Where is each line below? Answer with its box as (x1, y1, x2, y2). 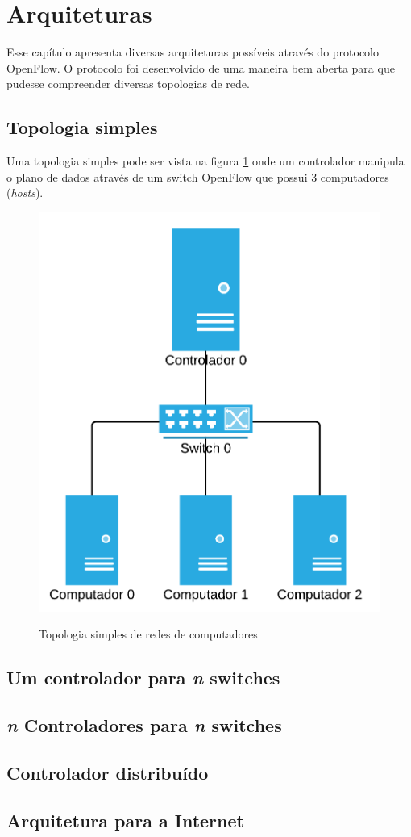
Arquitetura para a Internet (6, 807, 244, 832)
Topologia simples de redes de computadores (39, 626, 258, 642)
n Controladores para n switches (6, 713, 282, 738)
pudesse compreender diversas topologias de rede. (6, 75, 250, 92)
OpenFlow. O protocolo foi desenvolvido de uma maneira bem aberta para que (6, 59, 395, 76)
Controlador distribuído (6, 760, 209, 785)
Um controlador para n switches (6, 665, 280, 690)
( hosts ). (6, 184, 44, 201)
